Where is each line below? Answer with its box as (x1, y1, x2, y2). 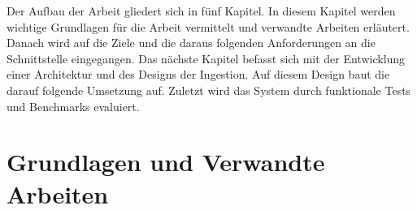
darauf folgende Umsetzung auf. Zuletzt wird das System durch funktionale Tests (7, 81, 411, 98)
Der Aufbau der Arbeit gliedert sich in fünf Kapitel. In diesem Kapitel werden (7, 2, 396, 19)
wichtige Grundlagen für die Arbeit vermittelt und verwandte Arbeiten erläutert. (7, 18, 410, 35)
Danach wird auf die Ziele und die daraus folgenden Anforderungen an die (7, 34, 376, 51)
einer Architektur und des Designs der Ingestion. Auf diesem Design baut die (7, 66, 390, 83)
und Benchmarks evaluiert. (7, 97, 140, 114)
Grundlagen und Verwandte (7, 145, 325, 178)
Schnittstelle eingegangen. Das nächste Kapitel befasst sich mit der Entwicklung (7, 49, 406, 66)
